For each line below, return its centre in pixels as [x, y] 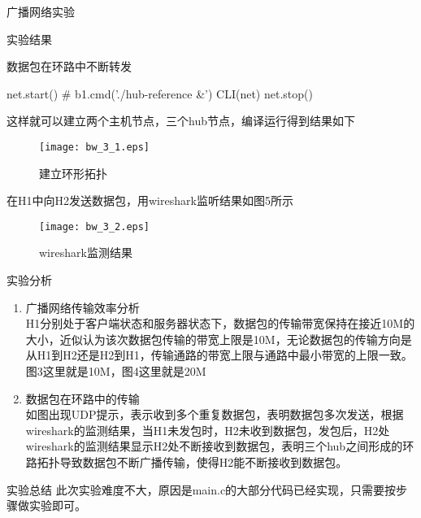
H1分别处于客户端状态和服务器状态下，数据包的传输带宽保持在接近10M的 [220, 323]
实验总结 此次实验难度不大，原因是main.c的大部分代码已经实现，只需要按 [202, 489]
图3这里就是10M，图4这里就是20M [116, 371]
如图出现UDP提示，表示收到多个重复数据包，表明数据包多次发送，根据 [215, 414]
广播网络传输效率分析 [82, 307]
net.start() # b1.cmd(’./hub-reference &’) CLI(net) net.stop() [160, 93]
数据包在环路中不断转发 [69, 66]
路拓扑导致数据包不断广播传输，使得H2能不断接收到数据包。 [187, 462]
